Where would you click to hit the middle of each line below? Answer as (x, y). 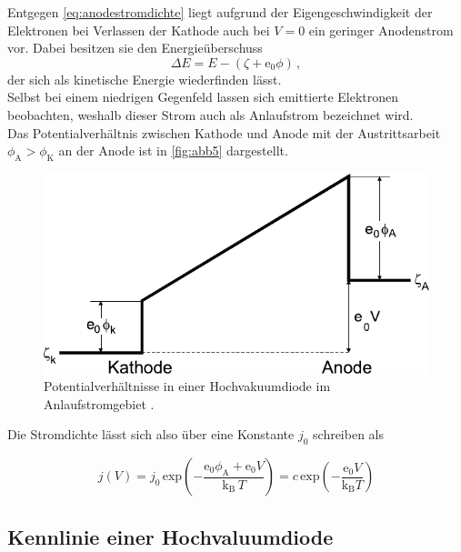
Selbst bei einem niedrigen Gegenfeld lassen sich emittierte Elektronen (203, 97)
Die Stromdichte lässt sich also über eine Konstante (151, 434)
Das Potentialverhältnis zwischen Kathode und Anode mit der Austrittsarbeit (224, 132)
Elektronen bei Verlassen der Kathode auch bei (139, 30)
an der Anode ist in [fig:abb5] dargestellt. (173, 151)
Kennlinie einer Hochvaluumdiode (170, 536)
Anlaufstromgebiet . (99, 403)
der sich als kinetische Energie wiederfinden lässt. (145, 79)
